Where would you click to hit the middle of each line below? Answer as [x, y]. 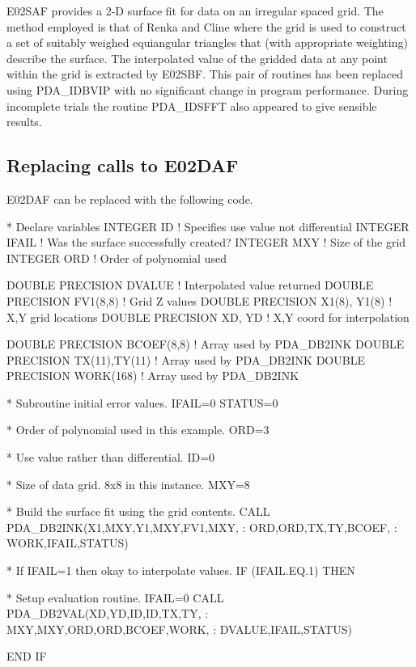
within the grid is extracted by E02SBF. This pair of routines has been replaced [205, 74]
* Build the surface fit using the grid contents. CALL [138, 511]
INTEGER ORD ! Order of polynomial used [117, 258]
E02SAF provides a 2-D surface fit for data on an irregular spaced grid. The [195, 11]
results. [24, 122]
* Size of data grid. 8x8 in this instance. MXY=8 [128, 484]
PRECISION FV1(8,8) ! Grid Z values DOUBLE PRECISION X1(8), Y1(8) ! [200, 300]
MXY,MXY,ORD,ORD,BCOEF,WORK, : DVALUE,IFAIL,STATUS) [179, 629]
